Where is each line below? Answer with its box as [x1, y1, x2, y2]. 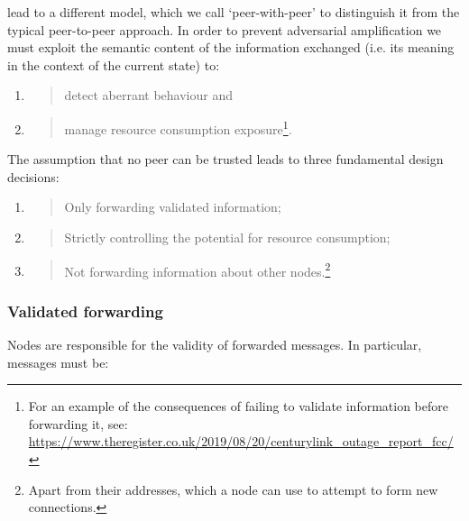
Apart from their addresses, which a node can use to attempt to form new [28, 480, 438, 498]
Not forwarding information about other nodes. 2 [64, 259, 331, 280]
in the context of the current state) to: [7, 55, 220, 74]
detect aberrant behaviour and [64, 86, 234, 105]
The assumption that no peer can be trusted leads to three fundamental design [7, 150, 444, 169]
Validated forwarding [7, 299, 163, 322]
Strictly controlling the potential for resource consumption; [64, 228, 391, 246]
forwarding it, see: [28, 414, 128, 433]
